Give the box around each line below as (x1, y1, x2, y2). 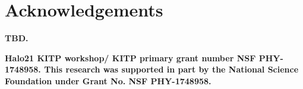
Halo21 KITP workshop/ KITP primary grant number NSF (5, 51, 256, 64)
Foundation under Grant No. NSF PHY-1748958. (5, 74, 212, 87)
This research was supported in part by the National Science (44, 63, 299, 75)
